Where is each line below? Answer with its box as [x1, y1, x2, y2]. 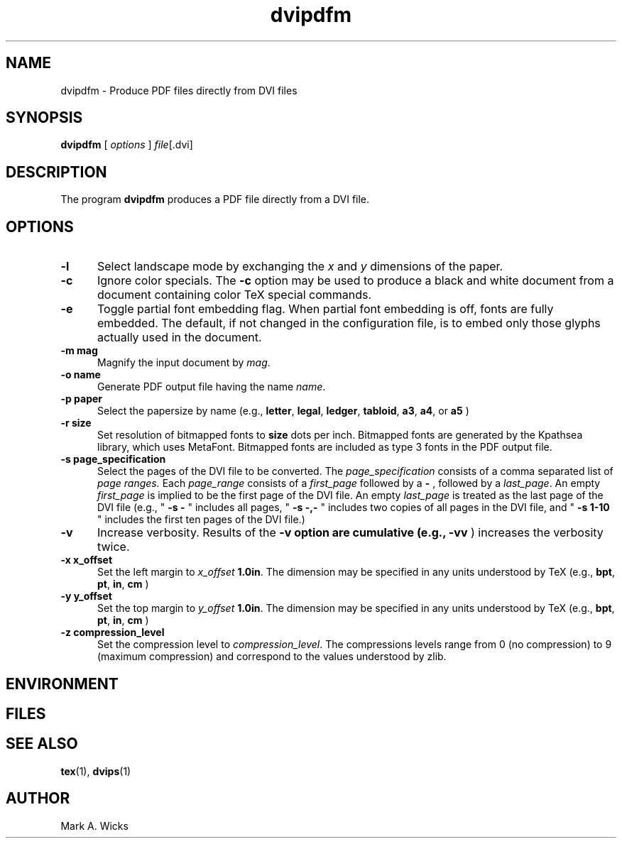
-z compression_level [60, 626, 165, 639]
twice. [97, 539, 130, 554]
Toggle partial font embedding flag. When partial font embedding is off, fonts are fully [97, 302, 554, 317]
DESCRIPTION [6, 163, 107, 181]
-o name [60, 368, 101, 381]
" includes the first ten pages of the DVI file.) [97, 513, 305, 526]
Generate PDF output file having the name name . [97, 380, 326, 393]
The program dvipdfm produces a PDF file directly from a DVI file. [60, 193, 370, 206]
